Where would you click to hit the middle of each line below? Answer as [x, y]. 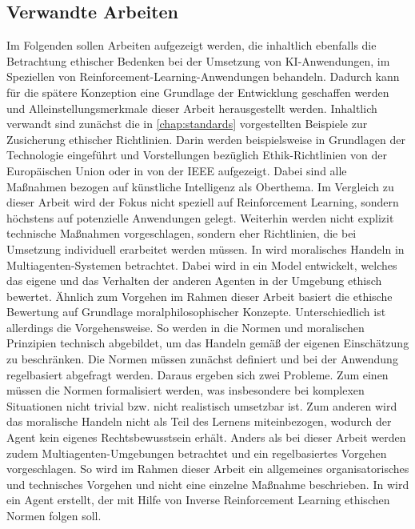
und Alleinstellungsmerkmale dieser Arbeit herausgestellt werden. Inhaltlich [192, 108]
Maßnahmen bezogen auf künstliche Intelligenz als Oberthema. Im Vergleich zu [200, 186]
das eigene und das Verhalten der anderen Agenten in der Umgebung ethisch [194, 281]
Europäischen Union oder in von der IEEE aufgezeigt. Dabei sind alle [177, 170]
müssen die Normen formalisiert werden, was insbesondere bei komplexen [186, 390]
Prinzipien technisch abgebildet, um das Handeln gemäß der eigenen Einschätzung [208, 343]
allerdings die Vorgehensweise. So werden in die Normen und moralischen [186, 327]
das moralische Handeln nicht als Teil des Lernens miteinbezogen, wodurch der [199, 421]
